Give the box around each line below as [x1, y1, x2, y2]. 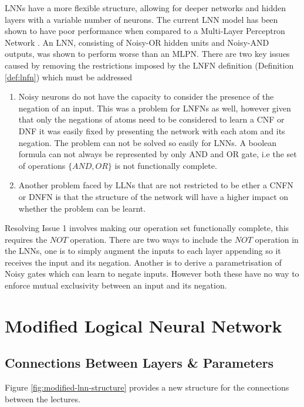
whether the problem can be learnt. [18, 202, 146, 214]
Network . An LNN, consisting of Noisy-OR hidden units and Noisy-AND [5, 36, 269, 48]
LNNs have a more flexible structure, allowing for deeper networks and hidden [5, 2, 286, 13]
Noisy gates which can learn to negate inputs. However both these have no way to [5, 267, 299, 280]
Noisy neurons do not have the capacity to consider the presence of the [18, 90, 274, 103]
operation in [255, 233, 299, 245]
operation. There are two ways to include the [70, 233, 232, 245]
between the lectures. [5, 392, 80, 405]
